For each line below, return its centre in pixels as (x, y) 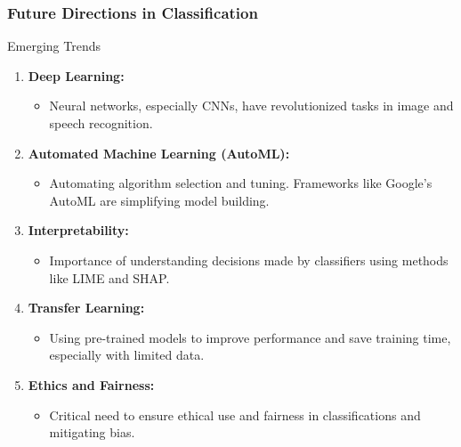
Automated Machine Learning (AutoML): (159, 153)
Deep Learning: (76, 75)
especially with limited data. (127, 355)
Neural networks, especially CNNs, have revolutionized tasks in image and (251, 106)
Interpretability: (78, 230)
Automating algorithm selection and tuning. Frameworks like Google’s (241, 183)
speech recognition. (101, 123)
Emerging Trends (54, 46)
